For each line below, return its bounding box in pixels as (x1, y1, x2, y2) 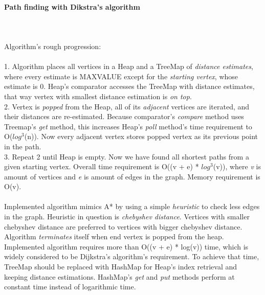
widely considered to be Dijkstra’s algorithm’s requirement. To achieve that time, (4, 251, 259, 262)
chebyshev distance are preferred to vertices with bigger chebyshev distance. (4, 221, 242, 232)
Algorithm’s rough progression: (4, 40, 101, 51)
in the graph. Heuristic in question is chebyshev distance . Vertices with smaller (4, 211, 250, 222)
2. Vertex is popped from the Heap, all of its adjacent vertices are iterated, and (4, 101, 250, 111)
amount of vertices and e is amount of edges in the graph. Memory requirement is (4, 171, 260, 181)
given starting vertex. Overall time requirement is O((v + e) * (4, 161, 199, 172)
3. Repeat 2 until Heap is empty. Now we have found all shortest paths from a (4, 151, 249, 162)
